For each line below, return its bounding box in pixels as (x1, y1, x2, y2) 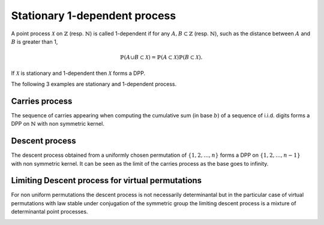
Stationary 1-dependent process (11, 9, 176, 22)
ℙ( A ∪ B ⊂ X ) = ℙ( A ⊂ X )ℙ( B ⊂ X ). (120, 54, 203, 61)
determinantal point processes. (11, 208, 88, 215)
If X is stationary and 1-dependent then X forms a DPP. (11, 69, 146, 77)
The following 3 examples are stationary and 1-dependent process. (11, 80, 177, 87)
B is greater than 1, (11, 38, 58, 45)
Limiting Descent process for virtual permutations (11, 175, 202, 186)
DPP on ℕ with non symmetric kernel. (11, 120, 104, 127)
